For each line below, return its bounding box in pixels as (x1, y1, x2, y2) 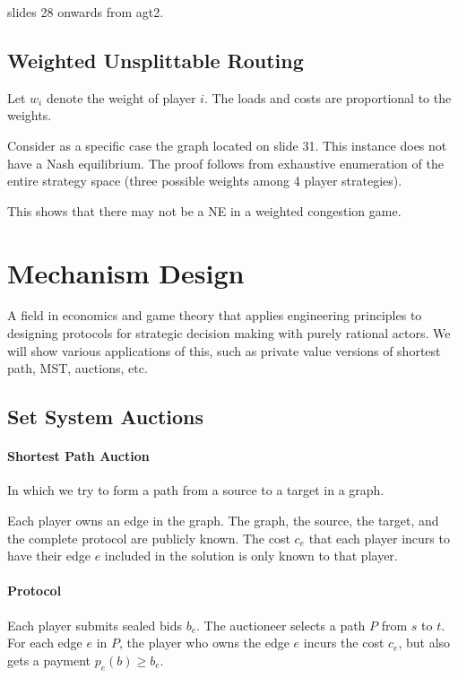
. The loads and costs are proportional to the (203, 88, 452, 107)
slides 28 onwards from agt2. (7, 3, 164, 21)
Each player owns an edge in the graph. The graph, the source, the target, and (7, 511, 439, 530)
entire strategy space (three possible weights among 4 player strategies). (7, 171, 402, 190)
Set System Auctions (7, 403, 204, 430)
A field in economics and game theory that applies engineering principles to (7, 306, 422, 325)
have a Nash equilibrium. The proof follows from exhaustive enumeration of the (7, 153, 444, 172)
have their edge (7, 546, 91, 565)
